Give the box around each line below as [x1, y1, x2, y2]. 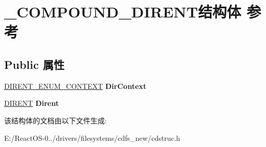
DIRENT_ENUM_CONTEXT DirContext [4, 80, 147, 91]
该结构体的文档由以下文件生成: [4, 115, 107, 125]
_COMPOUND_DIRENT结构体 [4, 1, 241, 22]
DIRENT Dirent [4, 98, 59, 108]
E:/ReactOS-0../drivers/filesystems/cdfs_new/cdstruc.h [4, 132, 180, 143]
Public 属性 [4, 56, 65, 72]
